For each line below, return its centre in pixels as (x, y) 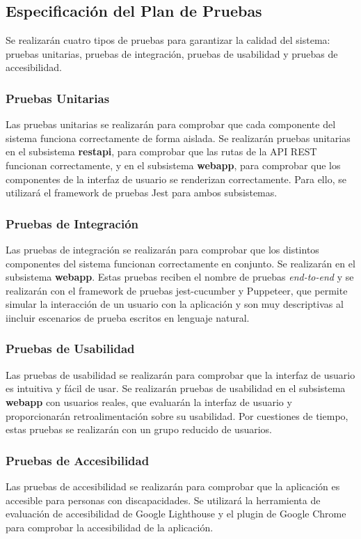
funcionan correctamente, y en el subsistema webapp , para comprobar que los (173, 165)
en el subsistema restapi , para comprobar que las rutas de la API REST (161, 151)
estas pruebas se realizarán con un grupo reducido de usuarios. (139, 429)
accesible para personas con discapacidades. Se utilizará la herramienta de (163, 500)
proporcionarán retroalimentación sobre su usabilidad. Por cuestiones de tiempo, (177, 415)
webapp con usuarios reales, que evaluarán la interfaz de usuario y (149, 401)
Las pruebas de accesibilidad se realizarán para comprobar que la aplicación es (173, 486)
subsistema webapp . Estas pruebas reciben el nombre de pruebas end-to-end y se (180, 277)
